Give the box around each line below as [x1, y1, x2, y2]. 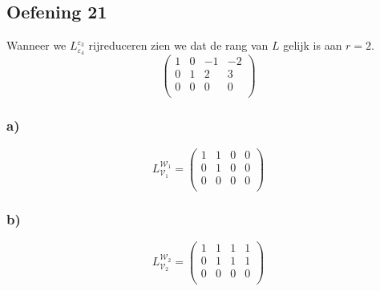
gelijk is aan [283, 37, 342, 54]
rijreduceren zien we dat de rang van [88, 37, 269, 54]
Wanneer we [6, 37, 67, 54]
